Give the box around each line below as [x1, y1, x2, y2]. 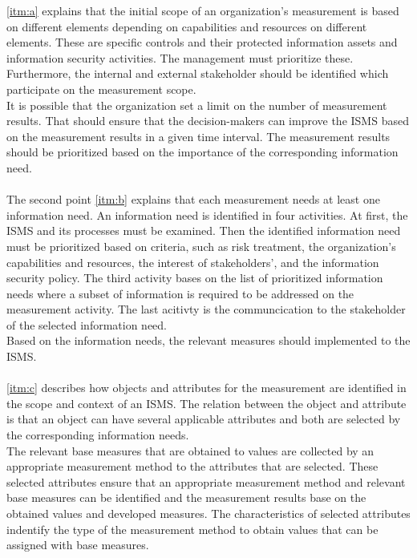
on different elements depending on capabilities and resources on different [6, 18, 367, 34]
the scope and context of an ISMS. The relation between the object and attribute [6, 394, 407, 411]
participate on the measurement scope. [6, 80, 196, 97]
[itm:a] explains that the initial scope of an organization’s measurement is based [6, 2, 399, 18]
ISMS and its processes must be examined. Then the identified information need [6, 222, 401, 239]
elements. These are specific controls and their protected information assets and [6, 34, 398, 51]
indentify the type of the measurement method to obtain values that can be [6, 520, 379, 537]
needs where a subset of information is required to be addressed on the [6, 285, 354, 301]
